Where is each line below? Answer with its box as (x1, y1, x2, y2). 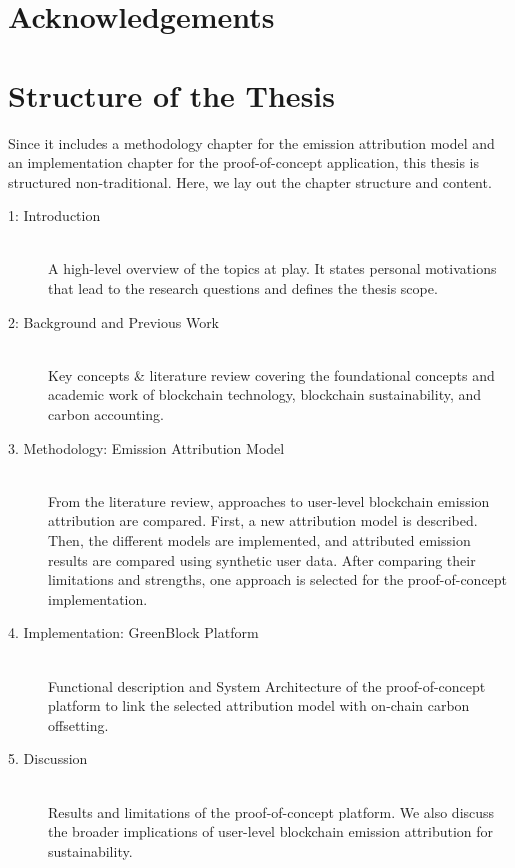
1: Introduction (8, 205, 101, 226)
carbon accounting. (48, 404, 164, 425)
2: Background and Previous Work (8, 311, 220, 332)
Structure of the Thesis (8, 74, 335, 115)
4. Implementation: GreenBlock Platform (8, 622, 259, 643)
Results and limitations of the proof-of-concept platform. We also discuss (48, 801, 495, 822)
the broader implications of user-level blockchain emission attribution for (48, 821, 494, 842)
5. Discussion (8, 748, 88, 769)
